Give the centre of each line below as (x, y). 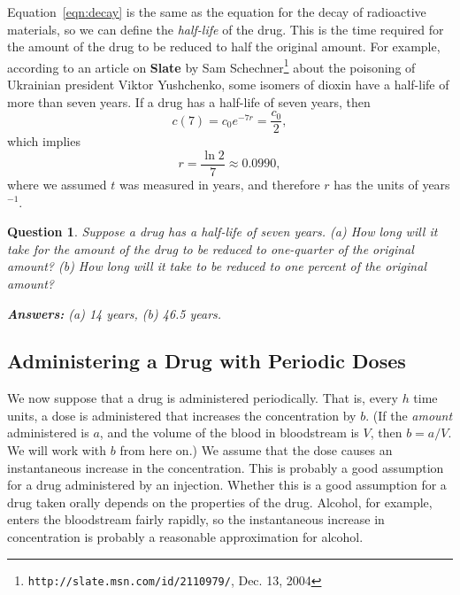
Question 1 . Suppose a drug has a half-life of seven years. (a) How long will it (222, 232)
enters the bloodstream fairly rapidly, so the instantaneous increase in (196, 519)
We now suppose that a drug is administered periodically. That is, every (203, 398)
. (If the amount (409, 415)
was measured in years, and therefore (219, 184)
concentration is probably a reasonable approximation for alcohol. (185, 537)
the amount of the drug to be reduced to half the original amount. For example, (224, 46)
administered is (48, 433)
